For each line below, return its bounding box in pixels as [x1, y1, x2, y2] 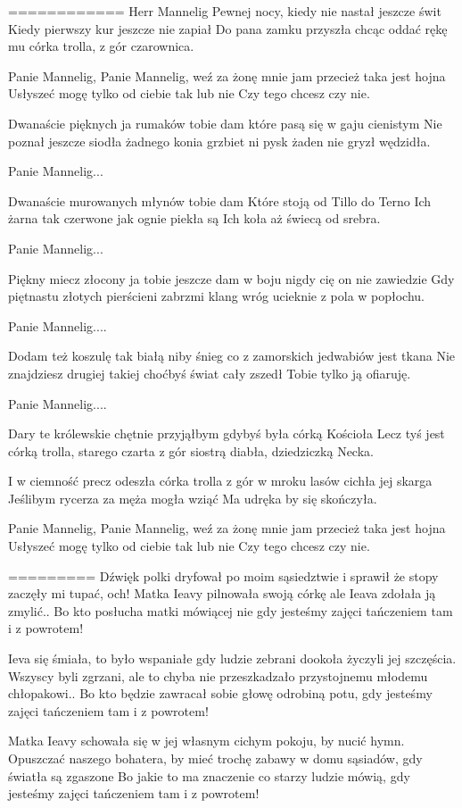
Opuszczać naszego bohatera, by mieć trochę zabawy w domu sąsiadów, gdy [8, 749, 423, 767]
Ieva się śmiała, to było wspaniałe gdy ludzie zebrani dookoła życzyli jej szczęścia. [8, 649, 457, 668]
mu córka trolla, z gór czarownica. [8, 37, 194, 55]
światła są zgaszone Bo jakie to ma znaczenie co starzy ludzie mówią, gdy [8, 766, 410, 785]
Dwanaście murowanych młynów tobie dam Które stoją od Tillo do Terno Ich [8, 191, 432, 210]
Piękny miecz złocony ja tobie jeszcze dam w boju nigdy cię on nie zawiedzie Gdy [8, 269, 455, 287]
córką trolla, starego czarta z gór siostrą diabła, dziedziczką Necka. [8, 441, 374, 460]
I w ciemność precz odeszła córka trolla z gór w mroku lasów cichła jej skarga [8, 471, 433, 490]
